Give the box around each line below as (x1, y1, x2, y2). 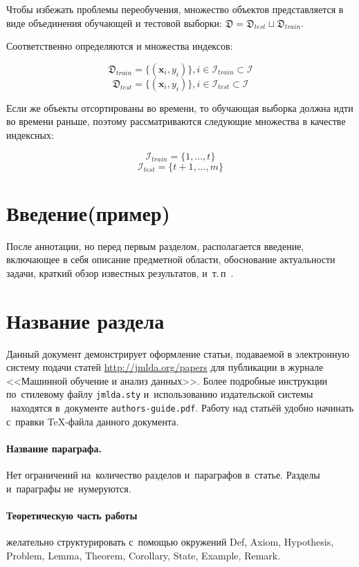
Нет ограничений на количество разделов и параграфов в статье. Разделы (6, 468, 320, 482)
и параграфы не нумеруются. (6, 481, 131, 495)
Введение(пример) (6, 198, 171, 227)
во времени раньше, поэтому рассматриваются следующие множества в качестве (6, 114, 346, 128)
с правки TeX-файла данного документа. (6, 414, 179, 428)
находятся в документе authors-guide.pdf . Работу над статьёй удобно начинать (10, 401, 354, 415)
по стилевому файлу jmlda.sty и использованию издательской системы (6, 387, 313, 401)
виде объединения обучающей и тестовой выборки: (6, 15, 222, 30)
